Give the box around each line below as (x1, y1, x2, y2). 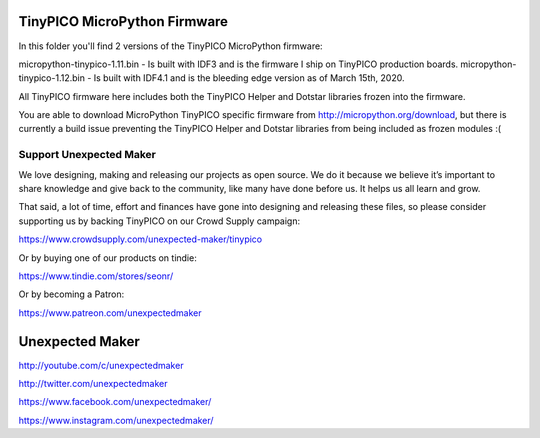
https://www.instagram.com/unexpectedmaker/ (18, 414, 214, 426)
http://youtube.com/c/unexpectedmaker (18, 359, 184, 371)
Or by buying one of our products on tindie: (18, 251, 197, 264)
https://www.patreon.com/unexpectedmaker (18, 306, 202, 319)
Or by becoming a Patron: (18, 288, 125, 300)
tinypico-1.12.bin (18, 72, 85, 84)
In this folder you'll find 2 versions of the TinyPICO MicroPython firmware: (18, 40, 324, 52)
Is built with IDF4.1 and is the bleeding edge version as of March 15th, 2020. (93, 72, 405, 84)
